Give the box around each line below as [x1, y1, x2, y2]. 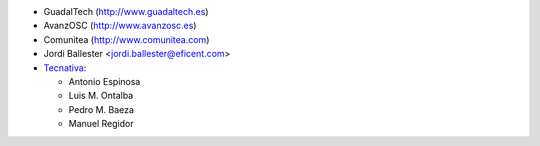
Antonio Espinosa [68, 75, 141, 87]
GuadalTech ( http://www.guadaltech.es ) [43, 6, 209, 17]
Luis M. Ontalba [68, 90, 134, 102]
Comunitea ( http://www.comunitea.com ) [43, 33, 210, 45]
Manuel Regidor [68, 118, 134, 130]
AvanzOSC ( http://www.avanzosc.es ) [43, 20, 197, 32]
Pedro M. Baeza [68, 103, 135, 115]
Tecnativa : [43, 61, 87, 74]
